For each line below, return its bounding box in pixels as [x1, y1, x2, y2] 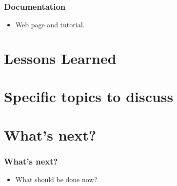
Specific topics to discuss [4, 86, 174, 106]
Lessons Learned [4, 48, 117, 68]
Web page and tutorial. [15, 20, 85, 30]
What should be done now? [15, 174, 98, 185]
